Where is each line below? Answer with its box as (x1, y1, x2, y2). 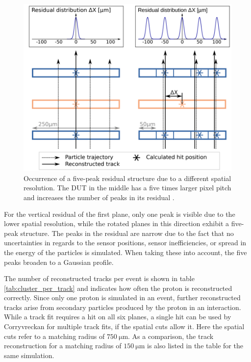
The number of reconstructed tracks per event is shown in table (4, 273, 195, 284)
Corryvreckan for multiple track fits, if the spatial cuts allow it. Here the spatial (4, 321, 245, 332)
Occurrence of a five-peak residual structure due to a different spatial (24, 173, 231, 183)
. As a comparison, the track (128, 331, 214, 341)
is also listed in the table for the (147, 340, 243, 351)
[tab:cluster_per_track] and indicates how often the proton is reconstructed (4, 283, 232, 293)
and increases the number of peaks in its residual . (24, 192, 175, 202)
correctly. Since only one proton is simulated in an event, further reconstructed (4, 292, 241, 303)
